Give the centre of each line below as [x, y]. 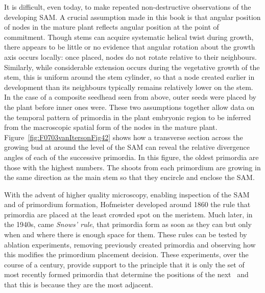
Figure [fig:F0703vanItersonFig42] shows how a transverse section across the [124, 137]
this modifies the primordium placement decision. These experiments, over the [126, 254]
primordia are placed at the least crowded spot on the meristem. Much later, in [128, 214]
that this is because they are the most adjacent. [79, 285]
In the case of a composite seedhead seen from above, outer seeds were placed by [130, 97]
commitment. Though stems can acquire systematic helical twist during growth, [129, 37]
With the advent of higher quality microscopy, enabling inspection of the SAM [127, 194]
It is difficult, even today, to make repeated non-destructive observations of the [128, 7]
